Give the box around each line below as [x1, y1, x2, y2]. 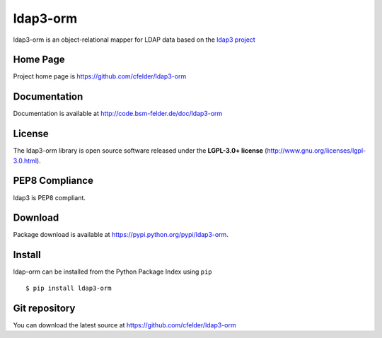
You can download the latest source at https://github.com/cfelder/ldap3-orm [13, 320, 236, 329]
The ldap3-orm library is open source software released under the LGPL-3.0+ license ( [13, 146, 267, 155]
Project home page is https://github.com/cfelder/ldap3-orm [13, 72, 187, 81]
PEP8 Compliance [13, 175, 93, 187]
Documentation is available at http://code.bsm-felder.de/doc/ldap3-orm [13, 110, 223, 118]
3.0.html [13, 156, 37, 165]
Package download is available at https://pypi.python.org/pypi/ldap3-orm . [13, 231, 229, 239]
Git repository [13, 302, 76, 314]
